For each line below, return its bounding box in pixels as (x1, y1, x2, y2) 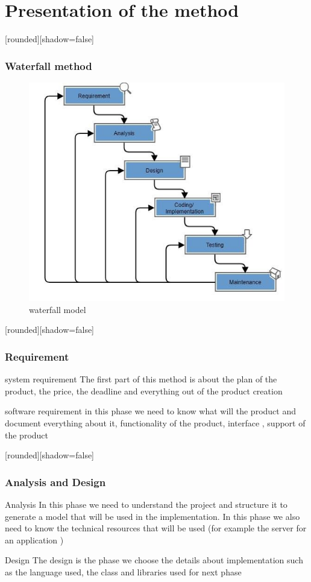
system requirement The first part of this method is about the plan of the (5, 373, 277, 385)
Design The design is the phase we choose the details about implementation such (5, 554, 303, 566)
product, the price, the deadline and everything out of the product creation (5, 384, 283, 397)
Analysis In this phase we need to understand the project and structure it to (5, 498, 287, 510)
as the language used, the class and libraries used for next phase (5, 565, 242, 578)
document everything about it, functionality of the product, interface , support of (5, 416, 306, 429)
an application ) (5, 533, 64, 546)
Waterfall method (5, 58, 92, 73)
